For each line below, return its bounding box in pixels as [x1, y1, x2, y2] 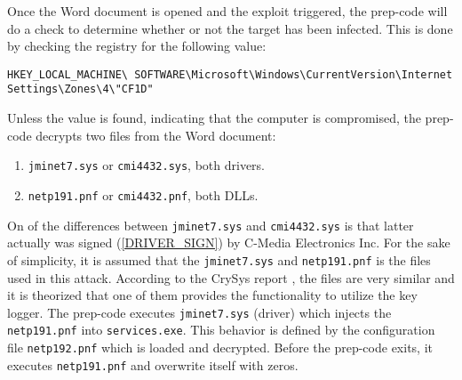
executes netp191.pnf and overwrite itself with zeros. [7, 355, 299, 374]
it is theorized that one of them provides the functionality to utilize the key [7, 286, 418, 304]
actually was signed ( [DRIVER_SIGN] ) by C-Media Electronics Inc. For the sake [7, 233, 450, 252]
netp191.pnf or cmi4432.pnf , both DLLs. [28, 185, 259, 204]
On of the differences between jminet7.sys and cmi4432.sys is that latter [7, 215, 414, 234]
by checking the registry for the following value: [7, 36, 267, 55]
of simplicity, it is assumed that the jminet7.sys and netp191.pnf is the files [7, 250, 431, 269]
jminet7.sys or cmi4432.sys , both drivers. [28, 156, 266, 174]
